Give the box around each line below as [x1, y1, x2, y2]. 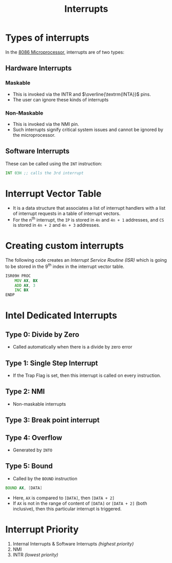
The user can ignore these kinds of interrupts [12, 96, 109, 103]
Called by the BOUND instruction [12, 475, 78, 481]
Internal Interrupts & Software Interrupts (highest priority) [12, 540, 134, 547]
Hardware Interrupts [5, 64, 72, 72]
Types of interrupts [5, 32, 89, 44]
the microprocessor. [12, 132, 55, 138]
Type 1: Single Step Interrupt [5, 358, 99, 368]
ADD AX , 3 [14, 283, 36, 288]
